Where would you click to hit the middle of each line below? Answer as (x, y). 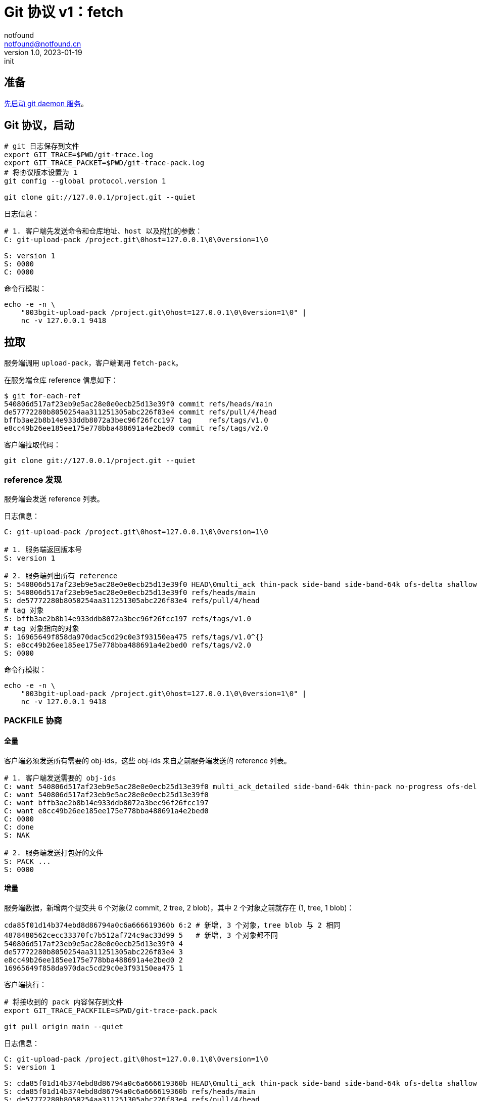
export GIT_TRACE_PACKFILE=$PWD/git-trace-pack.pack (111, 1010)
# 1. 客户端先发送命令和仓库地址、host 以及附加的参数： (103, 231)
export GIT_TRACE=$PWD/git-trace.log (79, 155)
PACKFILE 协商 (33, 721)
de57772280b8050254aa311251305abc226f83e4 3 (94, 952)
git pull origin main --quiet (64, 1026)
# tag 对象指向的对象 (42, 629)
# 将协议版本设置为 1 (41, 173)
